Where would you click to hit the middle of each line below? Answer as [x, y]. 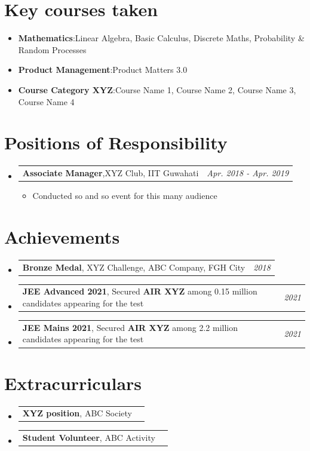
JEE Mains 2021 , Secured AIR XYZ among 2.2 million [130, 327]
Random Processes [52, 49]
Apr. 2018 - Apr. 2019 [248, 172]
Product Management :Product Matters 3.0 [103, 70]
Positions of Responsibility [116, 142]
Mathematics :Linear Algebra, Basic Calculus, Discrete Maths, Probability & [161, 38]
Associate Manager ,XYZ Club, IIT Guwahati [111, 172]
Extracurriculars [73, 383]
